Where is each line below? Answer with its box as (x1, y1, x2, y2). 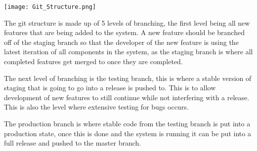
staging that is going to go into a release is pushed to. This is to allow (4, 82, 216, 93)
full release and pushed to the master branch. (4, 138, 141, 148)
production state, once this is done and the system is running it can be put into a (4, 128, 251, 138)
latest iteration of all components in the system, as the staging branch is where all (4, 46, 253, 57)
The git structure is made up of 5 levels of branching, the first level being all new (4, 17, 250, 28)
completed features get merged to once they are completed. (4, 56, 183, 67)
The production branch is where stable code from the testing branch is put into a (4, 118, 251, 128)
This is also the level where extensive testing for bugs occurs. (4, 102, 189, 112)
